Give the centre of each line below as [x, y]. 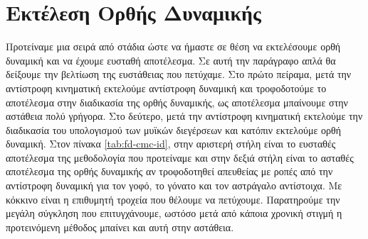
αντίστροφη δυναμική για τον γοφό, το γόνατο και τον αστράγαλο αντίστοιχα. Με [174, 185]
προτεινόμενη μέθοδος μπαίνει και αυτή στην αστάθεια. [120, 227]
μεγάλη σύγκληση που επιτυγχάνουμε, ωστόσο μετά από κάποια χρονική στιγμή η [174, 213]
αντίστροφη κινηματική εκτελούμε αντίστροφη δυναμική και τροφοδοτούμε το [166, 88]
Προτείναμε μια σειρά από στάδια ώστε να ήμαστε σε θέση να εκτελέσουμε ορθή [173, 46]
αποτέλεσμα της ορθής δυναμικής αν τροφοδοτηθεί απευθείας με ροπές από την [169, 171]
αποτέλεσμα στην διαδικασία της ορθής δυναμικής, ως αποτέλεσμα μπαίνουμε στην [177, 102]
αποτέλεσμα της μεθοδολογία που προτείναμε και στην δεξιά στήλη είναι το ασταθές [180, 157]
